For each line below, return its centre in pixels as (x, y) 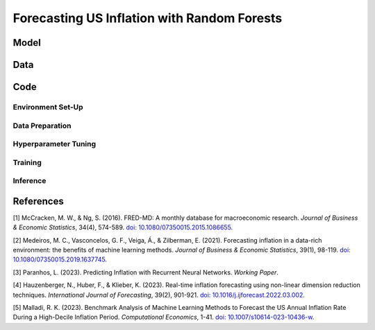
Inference (30, 181)
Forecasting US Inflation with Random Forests (148, 18)
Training (27, 162)
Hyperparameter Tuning (55, 144)
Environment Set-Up (48, 107)
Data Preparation (42, 125)
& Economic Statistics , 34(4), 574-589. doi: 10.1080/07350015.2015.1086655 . (123, 227)
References (38, 201)
